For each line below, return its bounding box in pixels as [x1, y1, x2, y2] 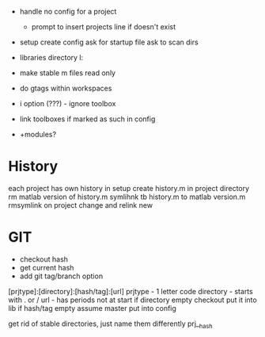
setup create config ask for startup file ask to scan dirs [19, 37, 199, 47]
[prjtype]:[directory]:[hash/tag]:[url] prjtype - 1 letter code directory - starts [8, 286, 253, 296]
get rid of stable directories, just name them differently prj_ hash [8, 319, 213, 330]
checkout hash [19, 254, 69, 264]
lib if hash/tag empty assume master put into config [8, 303, 176, 312]
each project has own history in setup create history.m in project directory [8, 183, 250, 193]
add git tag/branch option [19, 271, 104, 281]
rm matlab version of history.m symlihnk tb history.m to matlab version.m [8, 192, 246, 201]
